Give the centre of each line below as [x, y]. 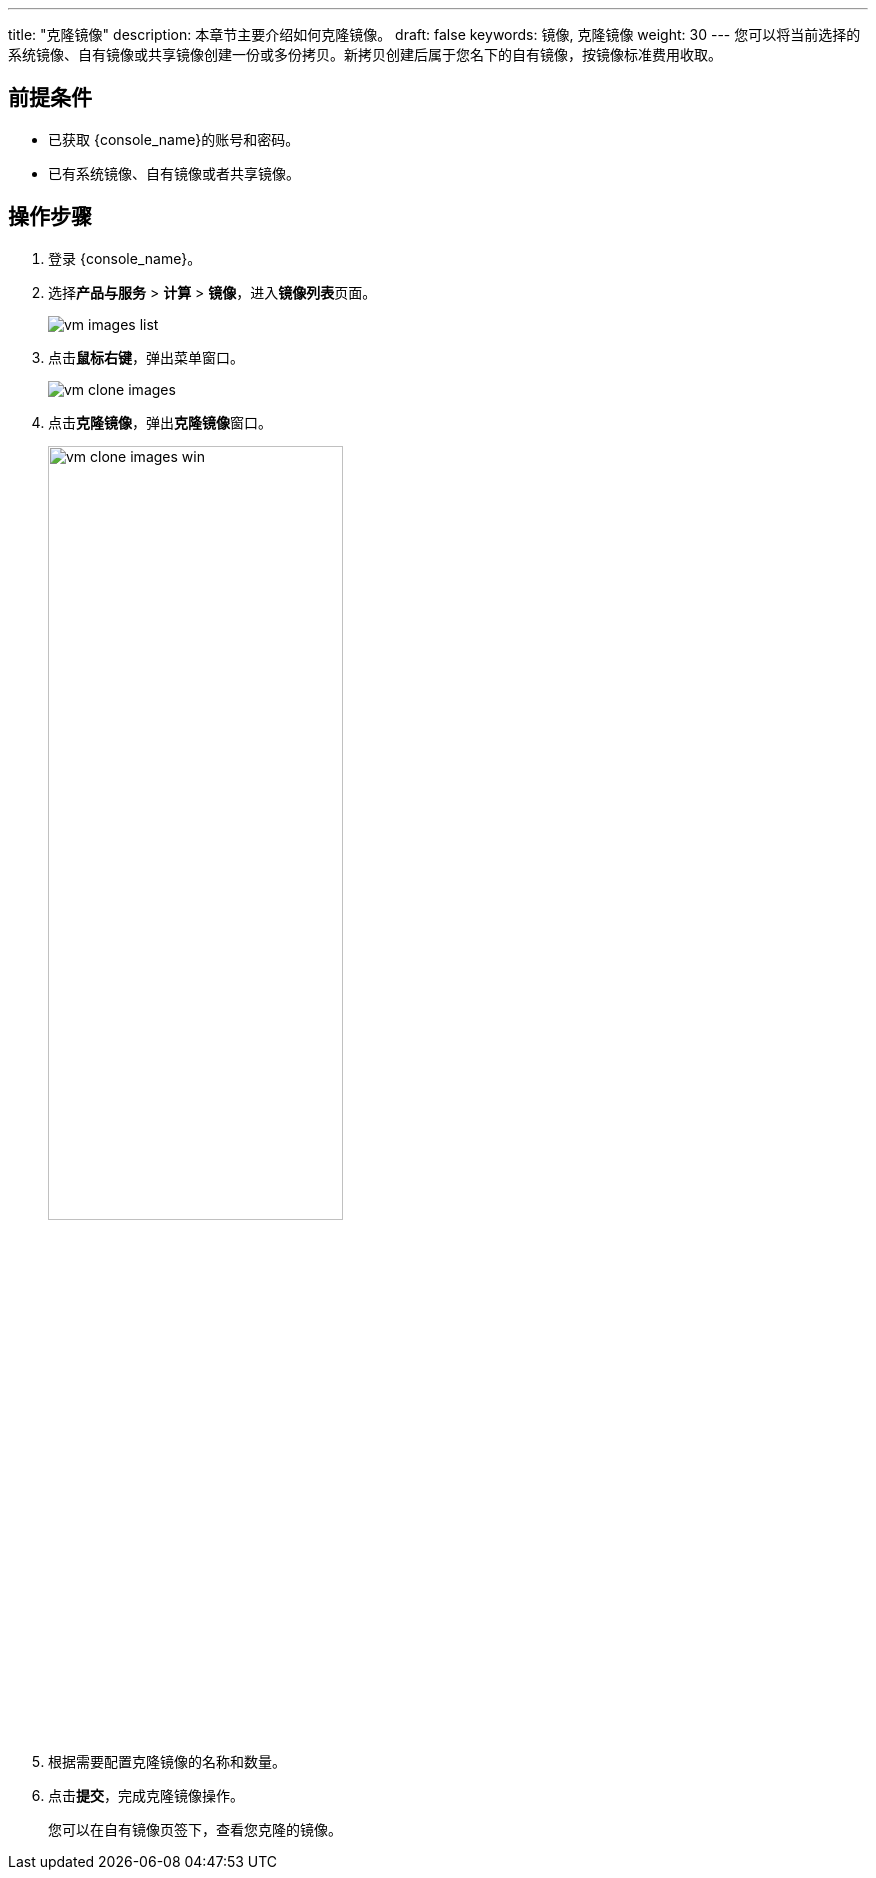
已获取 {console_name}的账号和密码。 [174, 139]
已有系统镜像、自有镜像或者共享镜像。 [174, 173]
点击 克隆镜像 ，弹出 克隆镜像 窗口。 [160, 422]
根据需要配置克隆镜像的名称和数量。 [167, 1761]
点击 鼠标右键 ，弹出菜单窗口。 [146, 357]
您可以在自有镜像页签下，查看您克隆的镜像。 [195, 1829]
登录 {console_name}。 [125, 258]
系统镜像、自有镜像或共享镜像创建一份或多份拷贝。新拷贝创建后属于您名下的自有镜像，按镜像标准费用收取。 [365, 54]
